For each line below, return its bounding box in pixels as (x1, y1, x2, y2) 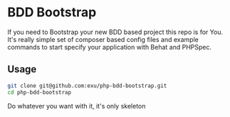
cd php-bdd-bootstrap (7, 89, 72, 96)
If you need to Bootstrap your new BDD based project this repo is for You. (7, 28, 223, 36)
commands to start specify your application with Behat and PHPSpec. (7, 43, 212, 51)
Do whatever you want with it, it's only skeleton (7, 101, 146, 110)
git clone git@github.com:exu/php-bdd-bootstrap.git (7, 82, 167, 89)
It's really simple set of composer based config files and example (7, 35, 199, 43)
